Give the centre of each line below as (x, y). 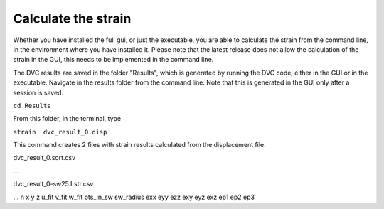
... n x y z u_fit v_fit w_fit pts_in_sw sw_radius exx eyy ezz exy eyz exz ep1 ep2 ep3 (134, 197)
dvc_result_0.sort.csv (44, 158)
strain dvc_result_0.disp (60, 132)
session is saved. (38, 92)
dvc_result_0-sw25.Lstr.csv (53, 184)
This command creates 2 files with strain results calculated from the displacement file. (139, 145)
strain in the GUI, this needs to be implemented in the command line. (113, 60)
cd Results (32, 106)
